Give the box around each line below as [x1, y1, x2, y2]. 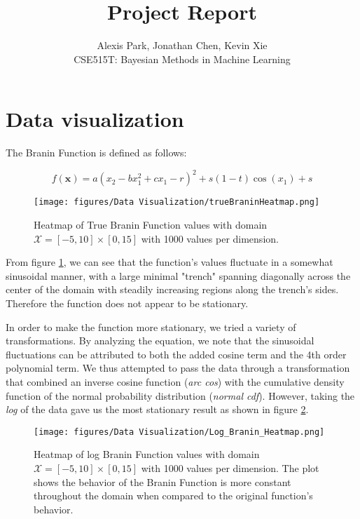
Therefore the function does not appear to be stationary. [6, 295, 249, 310]
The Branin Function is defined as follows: [6, 145, 187, 160]
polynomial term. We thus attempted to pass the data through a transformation [6, 360, 350, 375]
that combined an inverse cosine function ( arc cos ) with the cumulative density [6, 374, 345, 389]
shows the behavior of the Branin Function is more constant [34, 474, 291, 489]
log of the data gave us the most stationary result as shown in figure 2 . [6, 402, 309, 417]
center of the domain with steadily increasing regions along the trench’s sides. [6, 282, 339, 297]
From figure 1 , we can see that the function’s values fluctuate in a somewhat [6, 255, 333, 269]
